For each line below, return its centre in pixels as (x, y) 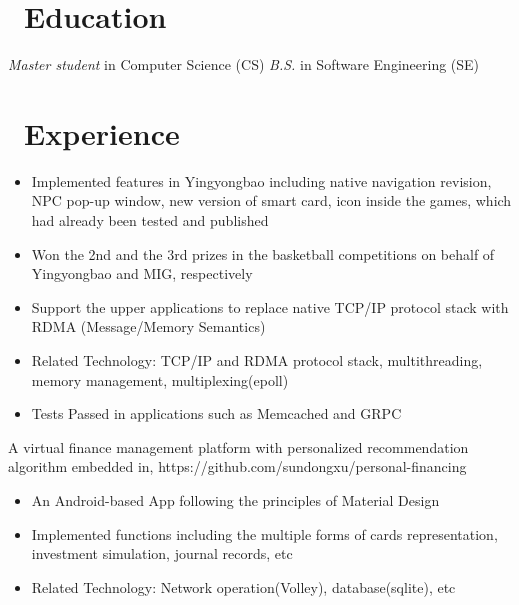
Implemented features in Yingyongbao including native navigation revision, (261, 180)
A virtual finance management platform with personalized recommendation (238, 446)
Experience (102, 132)
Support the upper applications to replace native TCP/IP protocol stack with (270, 306)
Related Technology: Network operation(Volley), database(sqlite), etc (243, 586)
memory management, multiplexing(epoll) (160, 379)
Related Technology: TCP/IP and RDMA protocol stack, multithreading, (257, 360)
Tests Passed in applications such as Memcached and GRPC (216, 413)
